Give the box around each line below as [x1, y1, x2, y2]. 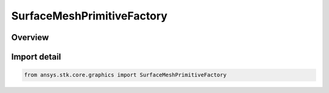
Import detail [11, 52, 61, 62]
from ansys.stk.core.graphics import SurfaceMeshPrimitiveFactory [24, 72, 227, 78]
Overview [11, 32, 49, 43]
